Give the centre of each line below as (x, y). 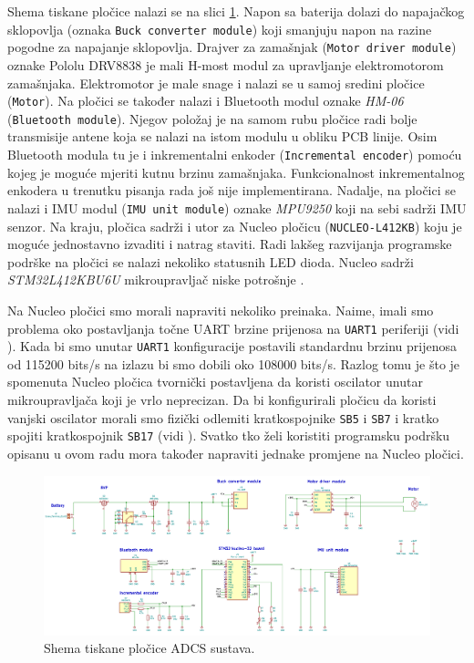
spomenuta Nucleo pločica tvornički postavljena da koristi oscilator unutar (215, 382)
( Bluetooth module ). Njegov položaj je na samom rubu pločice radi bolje (212, 118)
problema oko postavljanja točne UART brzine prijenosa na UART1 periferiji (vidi (233, 328)
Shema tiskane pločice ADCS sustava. (149, 648)
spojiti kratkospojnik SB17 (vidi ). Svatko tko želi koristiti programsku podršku (229, 435)
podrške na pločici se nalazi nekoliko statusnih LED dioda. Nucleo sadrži (211, 261)
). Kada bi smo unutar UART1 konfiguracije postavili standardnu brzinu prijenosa (232, 346)
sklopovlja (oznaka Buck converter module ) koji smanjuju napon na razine (220, 29)
